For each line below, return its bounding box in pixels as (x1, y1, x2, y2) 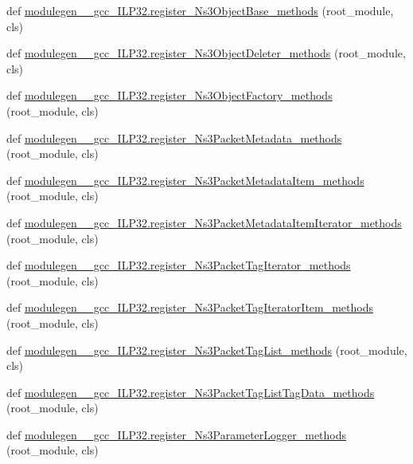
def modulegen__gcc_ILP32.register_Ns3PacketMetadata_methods (6, 129, 342, 146)
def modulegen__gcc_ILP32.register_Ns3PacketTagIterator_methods (6, 257, 351, 273)
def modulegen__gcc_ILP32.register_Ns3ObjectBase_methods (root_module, (6, 2, 394, 18)
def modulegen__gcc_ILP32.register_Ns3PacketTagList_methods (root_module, (6, 341, 407, 358)
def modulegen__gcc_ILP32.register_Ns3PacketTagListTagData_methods (6, 383, 375, 400)
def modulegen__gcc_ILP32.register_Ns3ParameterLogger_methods (6, 426, 347, 442)
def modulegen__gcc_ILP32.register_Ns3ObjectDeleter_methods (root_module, (6, 45, 406, 61)
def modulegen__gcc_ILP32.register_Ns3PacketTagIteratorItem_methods (6, 299, 374, 316)
